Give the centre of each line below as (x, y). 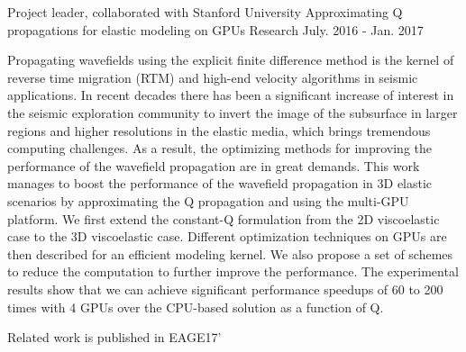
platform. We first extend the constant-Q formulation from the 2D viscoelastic (224, 218)
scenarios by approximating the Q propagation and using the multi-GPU (208, 200)
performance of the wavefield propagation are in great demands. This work (214, 165)
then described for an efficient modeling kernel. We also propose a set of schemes (230, 253)
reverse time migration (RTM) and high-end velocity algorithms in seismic (213, 77)
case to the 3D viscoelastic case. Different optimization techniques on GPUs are (227, 236)
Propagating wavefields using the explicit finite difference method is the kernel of (231, 60)
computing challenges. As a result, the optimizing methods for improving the (219, 148)
